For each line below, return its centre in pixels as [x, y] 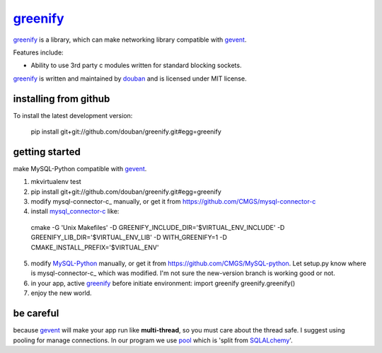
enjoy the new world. [61, 293]
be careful [36, 314]
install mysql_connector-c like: [75, 212]
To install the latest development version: [73, 115]
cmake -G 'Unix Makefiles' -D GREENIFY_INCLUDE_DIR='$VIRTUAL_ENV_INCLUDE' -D [158, 227]
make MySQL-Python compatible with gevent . [80, 168]
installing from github [62, 99]
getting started [47, 152]
